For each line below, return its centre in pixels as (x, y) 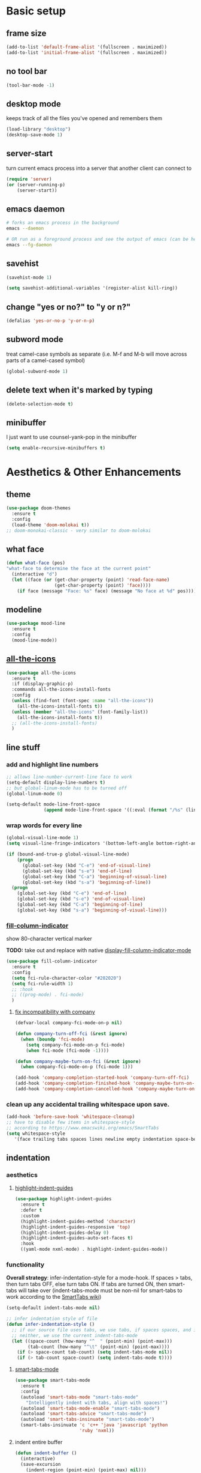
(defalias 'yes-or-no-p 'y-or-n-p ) (51, 321)
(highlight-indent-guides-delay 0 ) (65, 1233)
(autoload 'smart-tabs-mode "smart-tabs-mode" (80, 1397)
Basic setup (36, 11)
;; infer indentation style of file (52, 1319)
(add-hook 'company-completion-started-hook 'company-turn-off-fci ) (102, 1078)
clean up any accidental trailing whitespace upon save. (88, 1104)
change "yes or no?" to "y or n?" (68, 307)
